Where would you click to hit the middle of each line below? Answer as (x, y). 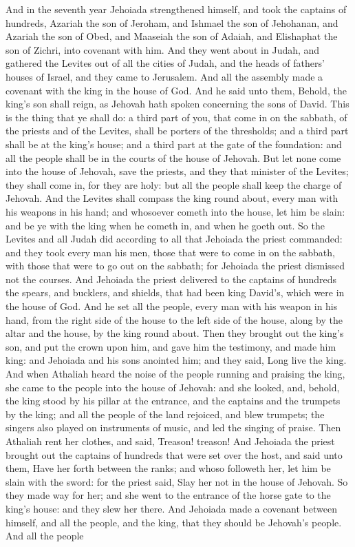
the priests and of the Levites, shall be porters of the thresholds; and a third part (177, 131)
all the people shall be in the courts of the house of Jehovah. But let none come (173, 157)
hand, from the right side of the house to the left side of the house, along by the (174, 319)
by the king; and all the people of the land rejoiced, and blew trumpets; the (165, 414)
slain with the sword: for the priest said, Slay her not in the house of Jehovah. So (177, 481)
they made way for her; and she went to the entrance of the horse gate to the (168, 495)
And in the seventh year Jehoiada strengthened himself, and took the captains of (176, 9)
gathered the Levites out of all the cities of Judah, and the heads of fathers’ (165, 63)
